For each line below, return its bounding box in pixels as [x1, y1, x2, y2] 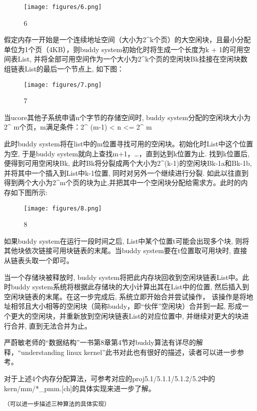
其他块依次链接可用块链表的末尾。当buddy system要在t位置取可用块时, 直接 [4, 245, 247, 256]
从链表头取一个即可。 [4, 255, 73, 266]
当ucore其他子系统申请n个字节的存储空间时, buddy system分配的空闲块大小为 [4, 112, 251, 122]
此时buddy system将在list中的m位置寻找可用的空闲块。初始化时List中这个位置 [4, 138, 253, 149]
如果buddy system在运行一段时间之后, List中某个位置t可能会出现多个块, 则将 [4, 235, 250, 246]
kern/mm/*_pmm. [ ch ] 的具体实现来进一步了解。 [4, 383, 155, 393]
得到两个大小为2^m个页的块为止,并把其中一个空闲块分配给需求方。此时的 [4, 177, 241, 188]
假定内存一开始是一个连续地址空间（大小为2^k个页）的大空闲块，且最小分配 [4, 34, 251, 45]
